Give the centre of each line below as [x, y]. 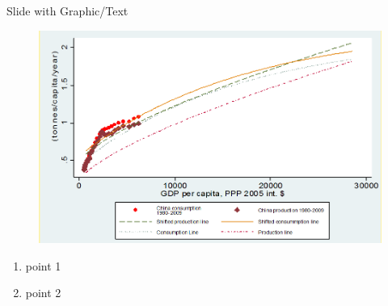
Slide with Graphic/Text [67, 10]
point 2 [43, 293]
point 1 [43, 265]
